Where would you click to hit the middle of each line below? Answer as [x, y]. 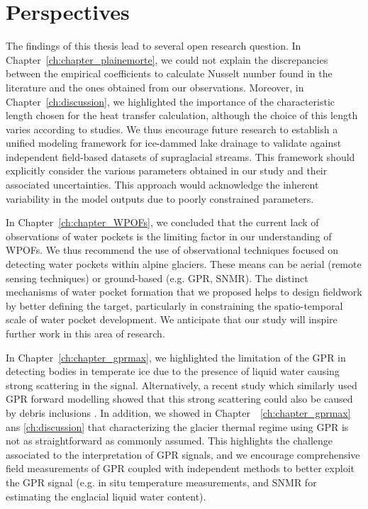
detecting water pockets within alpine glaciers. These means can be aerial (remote [184, 264]
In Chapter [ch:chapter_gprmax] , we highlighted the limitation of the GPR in [176, 357]
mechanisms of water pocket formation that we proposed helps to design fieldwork [184, 292]
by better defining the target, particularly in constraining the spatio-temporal [174, 305]
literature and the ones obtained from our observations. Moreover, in [155, 87]
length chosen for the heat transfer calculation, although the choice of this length [182, 115]
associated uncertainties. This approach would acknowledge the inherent [162, 185]
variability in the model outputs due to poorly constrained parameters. [160, 198]
